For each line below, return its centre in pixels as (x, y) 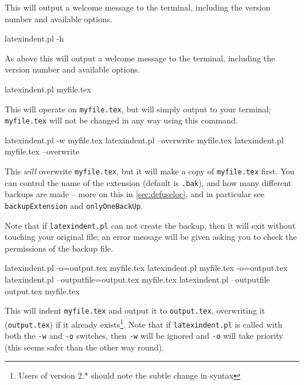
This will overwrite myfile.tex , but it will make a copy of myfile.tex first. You (150, 171)
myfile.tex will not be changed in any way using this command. (121, 120)
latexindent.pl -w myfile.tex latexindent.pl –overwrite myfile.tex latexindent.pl (144, 140)
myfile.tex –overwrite (42, 151)
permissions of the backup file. (59, 248)
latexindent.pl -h (34, 38)
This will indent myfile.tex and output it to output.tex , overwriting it (135, 310)
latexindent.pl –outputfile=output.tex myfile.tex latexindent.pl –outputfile (137, 279)
